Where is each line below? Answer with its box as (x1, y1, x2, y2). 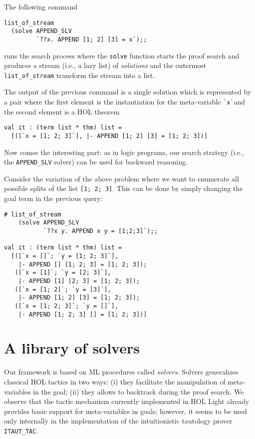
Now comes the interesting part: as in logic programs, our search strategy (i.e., (4, 146, 244, 157)
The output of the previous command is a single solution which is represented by (4, 86, 252, 97)
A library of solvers (4, 337, 140, 358)
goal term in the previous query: (4, 193, 103, 203)
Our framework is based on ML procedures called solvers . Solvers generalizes (4, 366, 239, 377)
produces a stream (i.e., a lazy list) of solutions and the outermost (4, 60, 207, 70)
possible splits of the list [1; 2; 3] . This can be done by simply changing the (4, 183, 243, 193)
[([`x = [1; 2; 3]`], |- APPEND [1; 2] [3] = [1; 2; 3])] (11, 132, 208, 139)
